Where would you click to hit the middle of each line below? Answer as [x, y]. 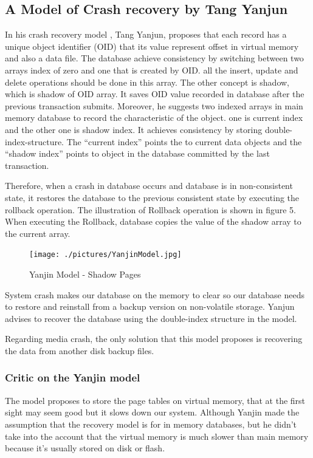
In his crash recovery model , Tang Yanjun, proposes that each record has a [146, 34]
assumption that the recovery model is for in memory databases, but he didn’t [151, 424]
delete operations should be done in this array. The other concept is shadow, [147, 82]
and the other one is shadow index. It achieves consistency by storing [134, 129]
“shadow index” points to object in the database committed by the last [137, 153]
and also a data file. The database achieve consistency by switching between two [154, 58]
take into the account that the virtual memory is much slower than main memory [157, 436]
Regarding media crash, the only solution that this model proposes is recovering [154, 339]
